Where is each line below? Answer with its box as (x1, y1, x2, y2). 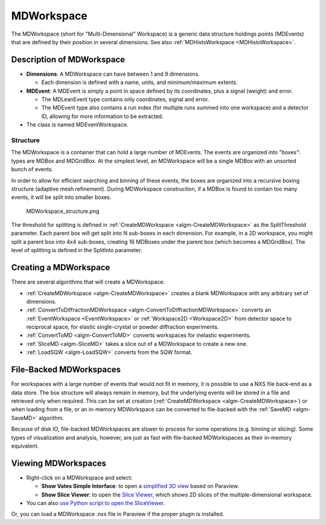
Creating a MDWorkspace (11, 262, 110, 273)
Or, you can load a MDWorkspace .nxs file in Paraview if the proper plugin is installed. (11, 510, 225, 518)
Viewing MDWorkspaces (11, 458, 107, 468)
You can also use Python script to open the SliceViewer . (26, 499, 165, 506)
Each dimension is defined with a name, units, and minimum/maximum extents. (41, 79, 238, 86)
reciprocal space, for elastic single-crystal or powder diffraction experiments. (26, 324, 219, 331)
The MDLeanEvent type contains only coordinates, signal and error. (41, 96, 209, 103)
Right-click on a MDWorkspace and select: (26, 474, 133, 481)
